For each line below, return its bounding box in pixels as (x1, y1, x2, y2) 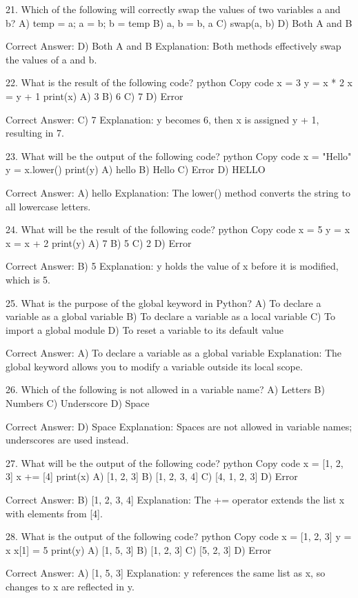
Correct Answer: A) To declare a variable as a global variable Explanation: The (6, 346, 342, 360)
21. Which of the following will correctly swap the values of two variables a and (6, 2, 341, 16)
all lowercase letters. (6, 199, 91, 213)
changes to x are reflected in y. (6, 579, 135, 593)
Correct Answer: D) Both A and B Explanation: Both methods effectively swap (6, 39, 341, 53)
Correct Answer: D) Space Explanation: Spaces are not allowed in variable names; (6, 419, 352, 433)
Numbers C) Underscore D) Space (6, 396, 150, 410)
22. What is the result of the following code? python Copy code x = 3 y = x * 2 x (6, 75, 353, 90)
